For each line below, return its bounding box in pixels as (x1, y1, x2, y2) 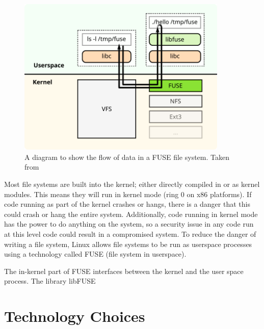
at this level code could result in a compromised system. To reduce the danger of (4, 228, 256, 239)
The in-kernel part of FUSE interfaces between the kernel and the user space (4, 265, 244, 276)
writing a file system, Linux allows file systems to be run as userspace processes (4, 238, 252, 249)
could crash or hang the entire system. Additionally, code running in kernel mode (4, 208, 258, 219)
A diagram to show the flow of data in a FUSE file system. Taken (24, 151, 229, 162)
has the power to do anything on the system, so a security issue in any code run (4, 218, 254, 229)
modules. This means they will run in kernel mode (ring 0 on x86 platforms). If (4, 188, 252, 199)
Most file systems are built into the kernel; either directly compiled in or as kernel (4, 178, 260, 189)
